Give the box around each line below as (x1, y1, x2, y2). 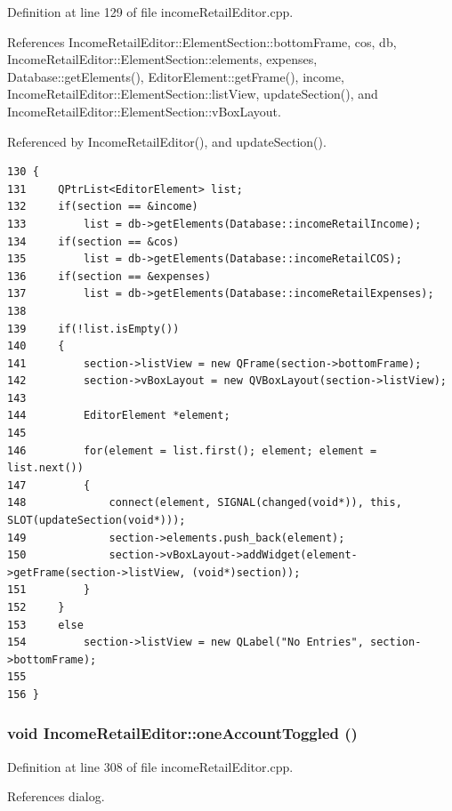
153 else (7, 618, 84, 631)
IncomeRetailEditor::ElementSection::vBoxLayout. (7, 101, 281, 120)
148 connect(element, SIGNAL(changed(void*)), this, (7, 496, 402, 510)
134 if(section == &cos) (7, 235, 180, 248)
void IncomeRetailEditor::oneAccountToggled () (7, 722, 358, 744)
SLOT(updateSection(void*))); (7, 514, 186, 527)
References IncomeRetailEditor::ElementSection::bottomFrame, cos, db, (7, 32, 397, 51)
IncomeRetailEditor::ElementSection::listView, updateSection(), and (7, 84, 378, 103)
